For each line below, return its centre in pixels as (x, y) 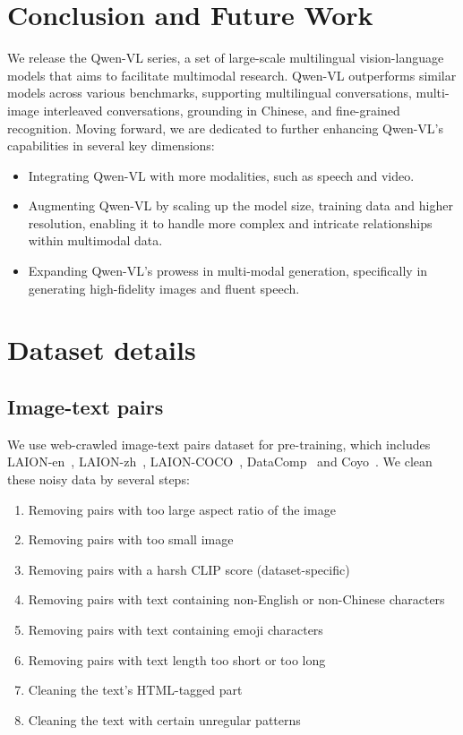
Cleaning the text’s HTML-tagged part (135, 690)
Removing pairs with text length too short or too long (177, 659)
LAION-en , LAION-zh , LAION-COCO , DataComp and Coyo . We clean (220, 462)
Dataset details (102, 350)
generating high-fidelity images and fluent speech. (164, 288)
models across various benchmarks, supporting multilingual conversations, (210, 93)
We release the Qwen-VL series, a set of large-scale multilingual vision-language (226, 58)
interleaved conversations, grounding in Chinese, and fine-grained (222, 110)
